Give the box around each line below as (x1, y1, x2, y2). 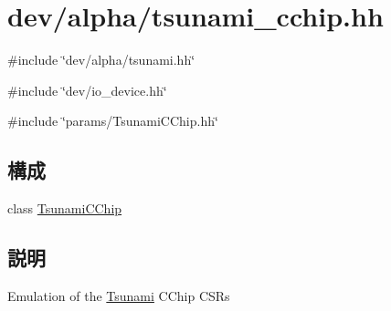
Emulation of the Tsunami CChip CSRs (7, 285, 230, 305)
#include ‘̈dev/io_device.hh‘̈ (7, 80, 167, 99)
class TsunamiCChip (7, 199, 122, 218)
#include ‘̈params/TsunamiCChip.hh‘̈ (7, 111, 218, 130)
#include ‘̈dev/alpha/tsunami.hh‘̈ (7, 50, 195, 69)
